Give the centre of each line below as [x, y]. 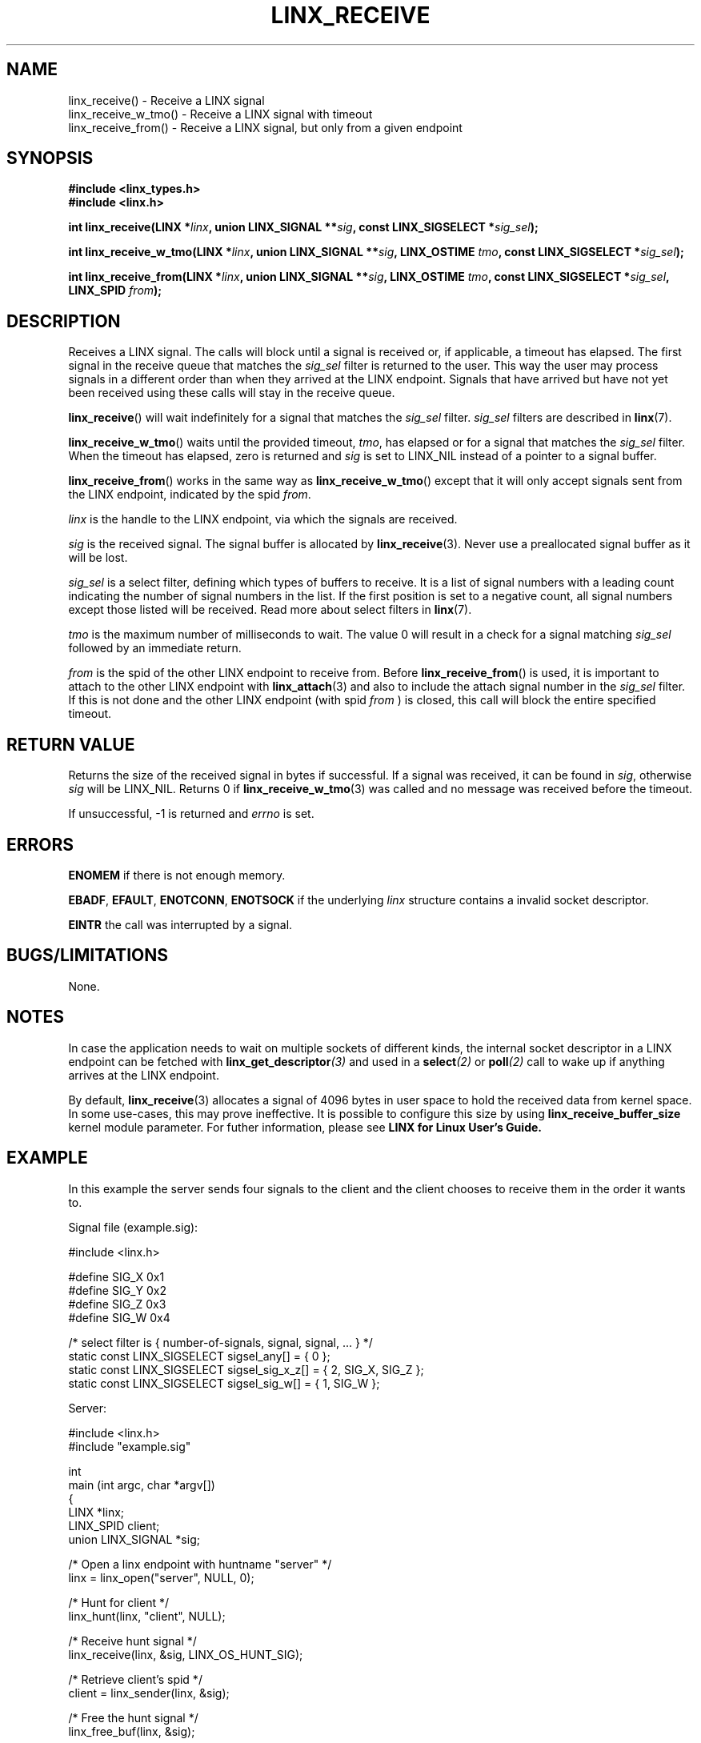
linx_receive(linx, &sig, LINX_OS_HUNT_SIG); [186, 1654]
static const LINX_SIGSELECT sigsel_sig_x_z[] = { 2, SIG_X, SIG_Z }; [246, 1369]
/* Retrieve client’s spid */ [135, 1679]
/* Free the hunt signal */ [133, 1717]
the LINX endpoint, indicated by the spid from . [190, 495]
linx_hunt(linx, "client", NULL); [147, 1616]
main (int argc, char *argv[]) [142, 1485]
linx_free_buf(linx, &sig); [132, 1731]
